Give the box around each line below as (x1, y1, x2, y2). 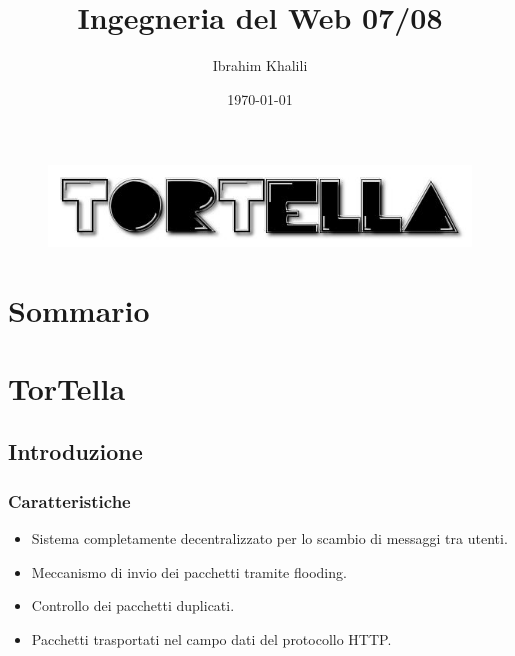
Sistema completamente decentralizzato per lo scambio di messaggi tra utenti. (31, 528, 508, 549)
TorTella (8, 367, 126, 408)
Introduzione (8, 436, 143, 467)
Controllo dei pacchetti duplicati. (31, 595, 235, 616)
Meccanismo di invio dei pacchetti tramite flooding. (31, 561, 347, 582)
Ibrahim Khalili (212, 55, 308, 76)
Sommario (8, 289, 150, 330)
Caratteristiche (8, 488, 131, 513)
